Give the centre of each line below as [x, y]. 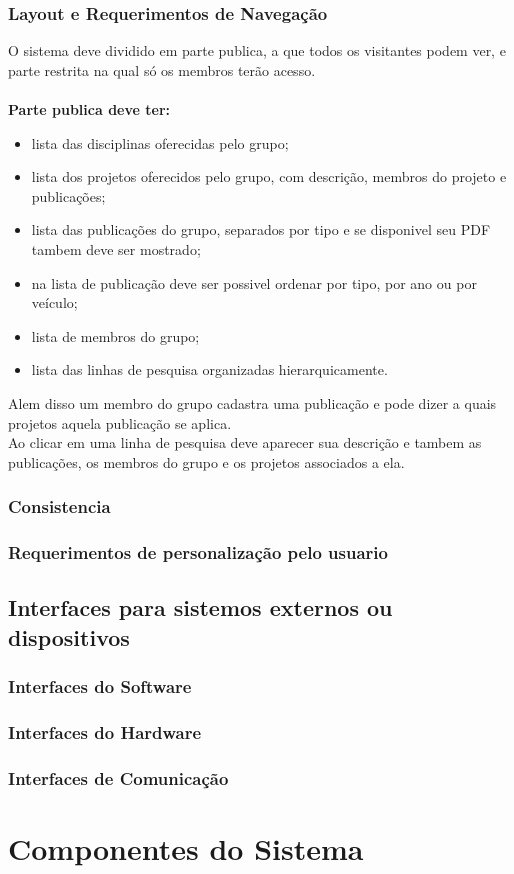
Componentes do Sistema [186, 847]
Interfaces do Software [100, 686]
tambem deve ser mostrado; [116, 248]
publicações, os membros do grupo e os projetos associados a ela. [206, 461]
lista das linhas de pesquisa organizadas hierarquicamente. [209, 369]
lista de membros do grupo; [115, 335]
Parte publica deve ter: [89, 109]
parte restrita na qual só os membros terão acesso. [162, 69]
